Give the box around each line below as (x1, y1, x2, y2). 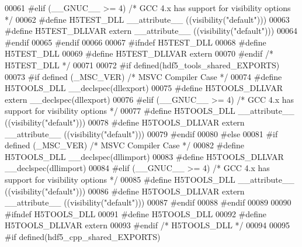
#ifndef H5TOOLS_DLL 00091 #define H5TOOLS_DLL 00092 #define (5, 207, 267, 220)
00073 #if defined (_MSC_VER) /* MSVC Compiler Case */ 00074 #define (5, 70, 282, 82)
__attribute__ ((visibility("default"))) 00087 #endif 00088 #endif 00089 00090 (5, 196, 291, 208)
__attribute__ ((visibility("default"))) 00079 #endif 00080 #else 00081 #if (5, 127, 278, 140)
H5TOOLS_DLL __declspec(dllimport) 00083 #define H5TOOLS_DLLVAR (5, 150, 284, 162)
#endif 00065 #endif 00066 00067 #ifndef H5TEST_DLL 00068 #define (5, 36, 266, 48)
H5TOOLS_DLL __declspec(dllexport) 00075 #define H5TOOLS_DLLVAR (5, 82, 283, 94)
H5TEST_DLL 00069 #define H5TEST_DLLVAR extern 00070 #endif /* (5, 47, 273, 60)
